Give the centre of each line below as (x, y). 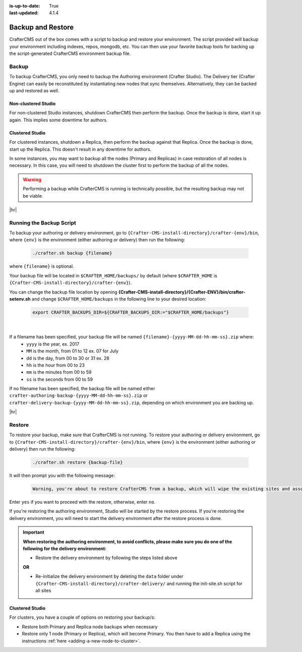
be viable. (33, 196)
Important (34, 532)
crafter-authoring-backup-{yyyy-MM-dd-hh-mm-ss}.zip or (79, 395)
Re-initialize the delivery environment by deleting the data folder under (109, 576)
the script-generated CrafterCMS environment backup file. (70, 53)
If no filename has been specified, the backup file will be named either (82, 389)
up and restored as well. (34, 91)
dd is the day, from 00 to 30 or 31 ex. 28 (68, 358)
